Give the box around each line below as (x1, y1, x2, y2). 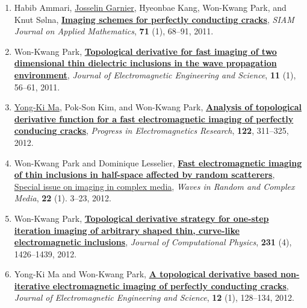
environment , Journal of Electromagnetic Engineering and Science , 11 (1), (14, 68, 296, 81)
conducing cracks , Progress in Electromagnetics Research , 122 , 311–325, (14, 124, 289, 137)
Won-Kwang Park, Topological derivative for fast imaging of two (14, 45, 277, 57)
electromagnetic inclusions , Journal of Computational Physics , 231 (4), (14, 236, 292, 248)
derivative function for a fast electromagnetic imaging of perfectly (14, 112, 294, 125)
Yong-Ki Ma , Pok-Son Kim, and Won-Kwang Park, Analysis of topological (14, 101, 302, 113)
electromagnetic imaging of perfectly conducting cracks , (52, 279, 289, 292)
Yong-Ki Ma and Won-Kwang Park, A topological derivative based (14, 268, 278, 280)
